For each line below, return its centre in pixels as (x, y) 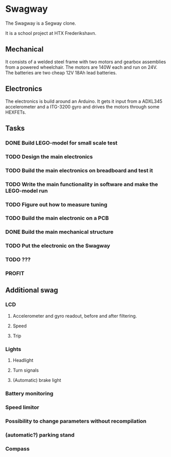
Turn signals (26, 370)
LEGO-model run (27, 191)
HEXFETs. (16, 112)
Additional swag (32, 290)
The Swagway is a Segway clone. (41, 23)
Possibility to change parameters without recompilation (76, 421)
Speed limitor (22, 407)
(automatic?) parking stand (40, 435)
